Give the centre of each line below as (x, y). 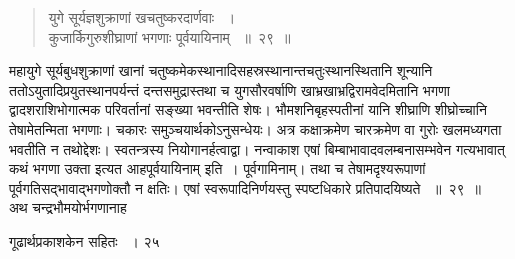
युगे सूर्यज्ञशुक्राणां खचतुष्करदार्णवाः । (142, 17)
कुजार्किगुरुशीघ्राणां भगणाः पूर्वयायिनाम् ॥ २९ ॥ (169, 36)
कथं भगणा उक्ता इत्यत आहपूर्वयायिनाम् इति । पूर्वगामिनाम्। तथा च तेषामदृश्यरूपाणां (217, 168)
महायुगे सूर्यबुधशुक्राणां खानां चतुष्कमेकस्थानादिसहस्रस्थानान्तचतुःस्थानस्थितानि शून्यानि (221, 70)
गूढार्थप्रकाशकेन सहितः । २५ (84, 240)
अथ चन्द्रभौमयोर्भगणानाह (68, 207)
